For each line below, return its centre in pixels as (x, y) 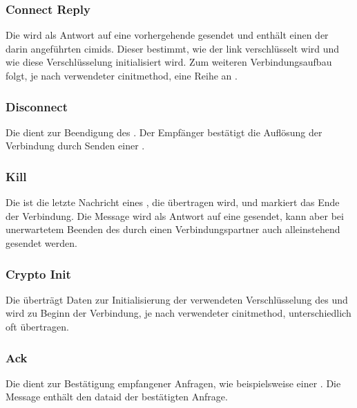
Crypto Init (38, 273)
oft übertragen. (37, 326)
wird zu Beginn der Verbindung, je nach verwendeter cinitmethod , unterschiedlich (178, 313)
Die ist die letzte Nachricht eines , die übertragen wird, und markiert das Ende (173, 202)
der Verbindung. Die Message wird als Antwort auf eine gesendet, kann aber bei (175, 215)
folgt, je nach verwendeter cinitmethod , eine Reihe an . (122, 75)
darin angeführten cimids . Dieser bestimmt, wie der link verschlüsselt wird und (173, 48)
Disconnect (37, 106)
